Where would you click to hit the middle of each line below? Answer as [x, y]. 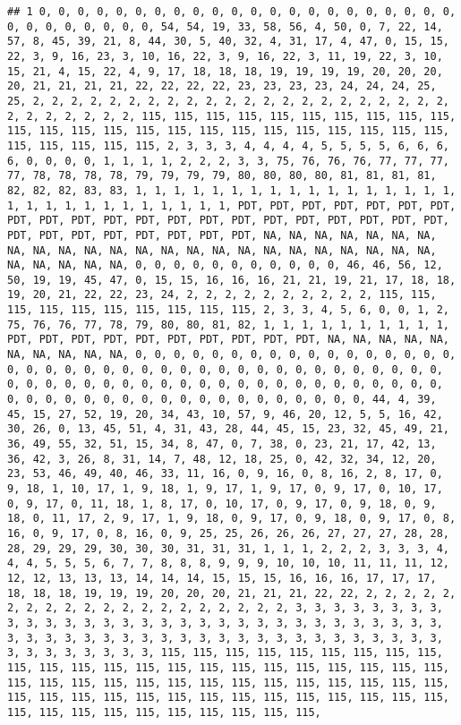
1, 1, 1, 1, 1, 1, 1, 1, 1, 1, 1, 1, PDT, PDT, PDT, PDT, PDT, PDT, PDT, [232, 205]
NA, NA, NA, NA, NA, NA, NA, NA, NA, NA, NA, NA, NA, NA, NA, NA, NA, [222, 250]
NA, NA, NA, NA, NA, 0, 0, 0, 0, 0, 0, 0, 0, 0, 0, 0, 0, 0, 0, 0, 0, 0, [232, 355]
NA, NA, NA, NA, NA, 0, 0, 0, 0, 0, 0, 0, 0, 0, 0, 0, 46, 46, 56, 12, [225, 265]
